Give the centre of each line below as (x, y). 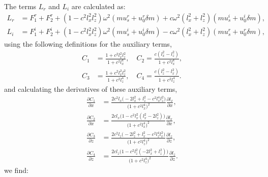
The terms (20, 6)
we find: (16, 170)
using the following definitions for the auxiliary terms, (88, 44)
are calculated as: (98, 6)
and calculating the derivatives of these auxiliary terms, (91, 89)
